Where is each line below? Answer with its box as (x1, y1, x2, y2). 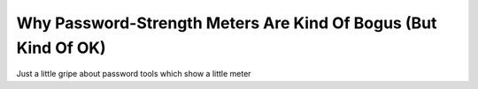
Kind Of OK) (16, 38, 106, 57)
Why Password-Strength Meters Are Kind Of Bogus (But (16, 13, 437, 33)
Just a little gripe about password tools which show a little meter (16, 69, 251, 79)
